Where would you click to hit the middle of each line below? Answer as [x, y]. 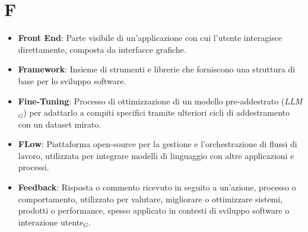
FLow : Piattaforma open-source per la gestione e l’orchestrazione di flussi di [158, 144]
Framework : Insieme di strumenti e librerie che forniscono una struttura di [157, 69]
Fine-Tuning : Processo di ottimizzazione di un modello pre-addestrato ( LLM [160, 101]
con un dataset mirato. [60, 124]
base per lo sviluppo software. [72, 80]
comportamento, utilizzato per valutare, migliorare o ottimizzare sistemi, [150, 198]
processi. [34, 167]
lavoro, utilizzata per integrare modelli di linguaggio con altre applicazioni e [156, 155]
